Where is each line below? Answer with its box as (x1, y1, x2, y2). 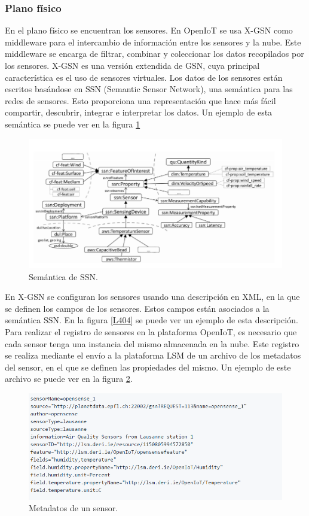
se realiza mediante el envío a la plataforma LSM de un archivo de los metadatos (5, 349, 301, 362)
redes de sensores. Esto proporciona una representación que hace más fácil (5, 94, 276, 107)
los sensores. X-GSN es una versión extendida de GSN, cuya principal (5, 59, 260, 71)
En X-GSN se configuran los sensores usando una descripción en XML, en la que (5, 290, 300, 303)
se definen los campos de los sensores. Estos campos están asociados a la (5, 302, 270, 314)
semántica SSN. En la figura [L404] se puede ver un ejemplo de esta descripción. (5, 314, 298, 326)
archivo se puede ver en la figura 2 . (5, 372, 133, 385)
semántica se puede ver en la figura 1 (5, 117, 140, 130)
